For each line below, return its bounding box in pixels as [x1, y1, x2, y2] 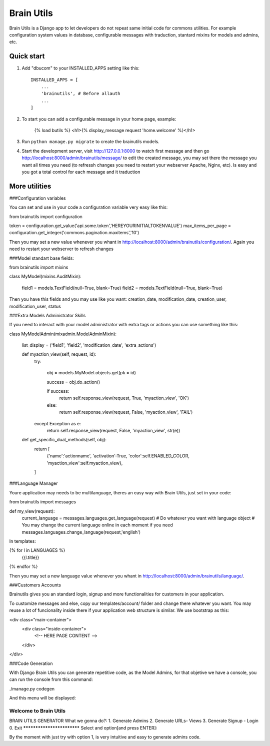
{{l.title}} [21, 554, 39, 560]
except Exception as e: [34, 420, 81, 426]
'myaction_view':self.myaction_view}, [46, 460, 123, 466]
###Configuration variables [9, 195, 66, 201]
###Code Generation [9, 660, 53, 666]
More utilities [9, 182, 51, 190]
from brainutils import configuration [9, 213, 82, 220]
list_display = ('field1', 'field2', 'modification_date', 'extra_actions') [21, 342, 156, 348]
